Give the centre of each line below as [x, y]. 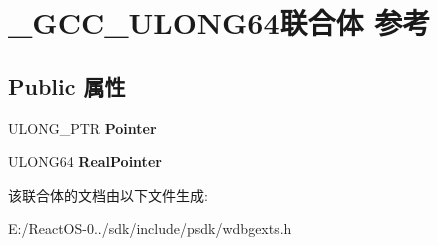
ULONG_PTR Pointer [82, 127]
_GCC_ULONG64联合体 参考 [219, 22]
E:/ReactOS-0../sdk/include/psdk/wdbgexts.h [150, 228]
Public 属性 [67, 85]
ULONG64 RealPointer [85, 161]
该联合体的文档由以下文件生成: [108, 194]
